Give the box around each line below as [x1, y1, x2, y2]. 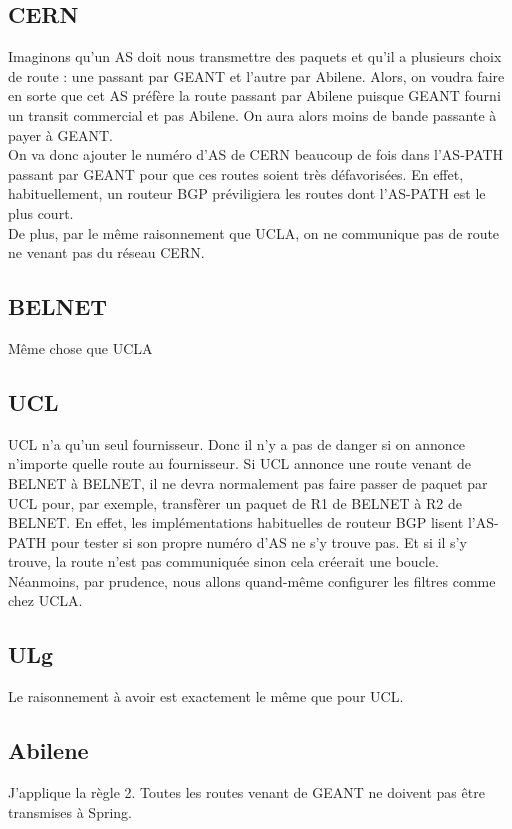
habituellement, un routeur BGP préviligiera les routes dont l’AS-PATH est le [8, 183, 486, 204]
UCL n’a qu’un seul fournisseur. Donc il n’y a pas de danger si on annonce [8, 433, 466, 454]
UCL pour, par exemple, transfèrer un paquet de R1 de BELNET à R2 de [8, 492, 462, 513]
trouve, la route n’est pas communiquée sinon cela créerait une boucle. [8, 551, 439, 572]
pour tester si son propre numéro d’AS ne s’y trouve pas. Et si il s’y [50, 531, 467, 552]
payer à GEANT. [8, 124, 113, 145]
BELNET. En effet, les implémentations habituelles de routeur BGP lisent [8, 512, 464, 533]
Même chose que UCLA [8, 337, 153, 358]
